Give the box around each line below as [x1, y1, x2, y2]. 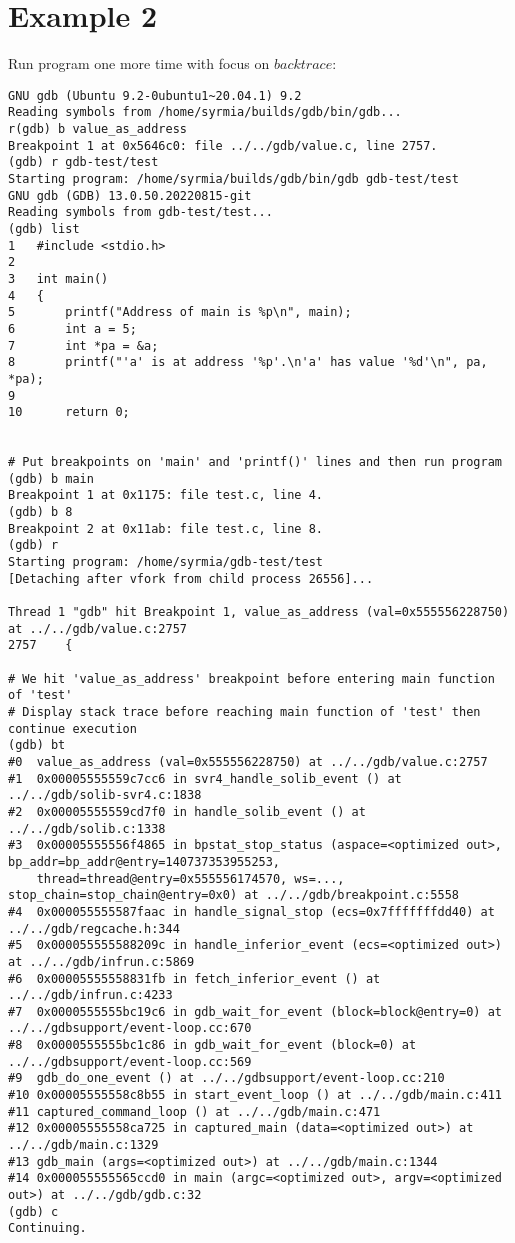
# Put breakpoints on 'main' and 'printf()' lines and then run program [8, 455, 502, 470]
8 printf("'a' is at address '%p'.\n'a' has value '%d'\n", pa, [8, 355, 488, 370]
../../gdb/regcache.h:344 [8, 921, 180, 936]
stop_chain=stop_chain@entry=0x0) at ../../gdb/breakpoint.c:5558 [8, 888, 460, 903]
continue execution [8, 721, 137, 736]
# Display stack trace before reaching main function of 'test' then [8, 705, 481, 719]
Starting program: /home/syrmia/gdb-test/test [8, 555, 323, 570]
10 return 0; [8, 405, 130, 420]
